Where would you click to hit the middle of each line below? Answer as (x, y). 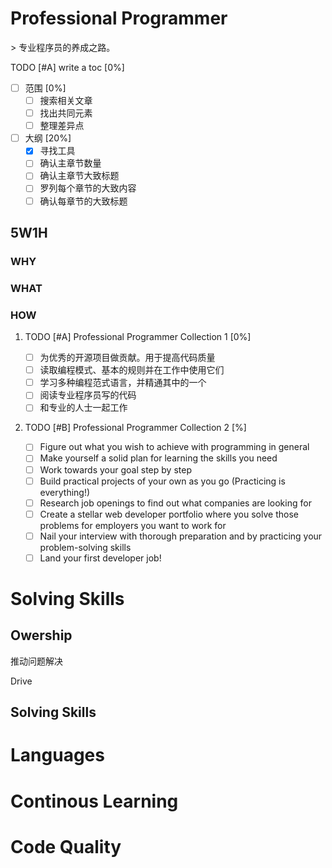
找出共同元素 (66, 113)
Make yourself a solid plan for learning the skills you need (158, 458)
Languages (57, 755)
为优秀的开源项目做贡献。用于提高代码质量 (127, 358)
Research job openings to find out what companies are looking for (175, 503)
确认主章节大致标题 (79, 176)
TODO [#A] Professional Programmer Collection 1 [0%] (138, 337)
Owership (41, 635)
